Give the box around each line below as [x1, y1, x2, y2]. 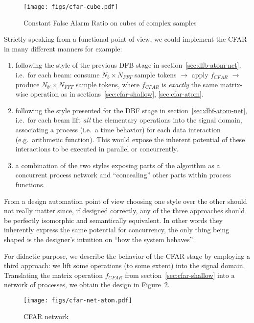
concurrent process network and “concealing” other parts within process [15, 170, 231, 180]
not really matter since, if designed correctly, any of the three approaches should [4, 205, 245, 216]
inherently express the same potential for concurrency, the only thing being [4, 224, 230, 235]
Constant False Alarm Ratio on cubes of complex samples [23, 17, 197, 27]
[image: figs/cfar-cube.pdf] [23, 3, 118, 10]
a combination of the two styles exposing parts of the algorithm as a [15, 160, 220, 170]
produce [15, 79, 40, 89]
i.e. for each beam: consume [15, 70, 100, 80]
